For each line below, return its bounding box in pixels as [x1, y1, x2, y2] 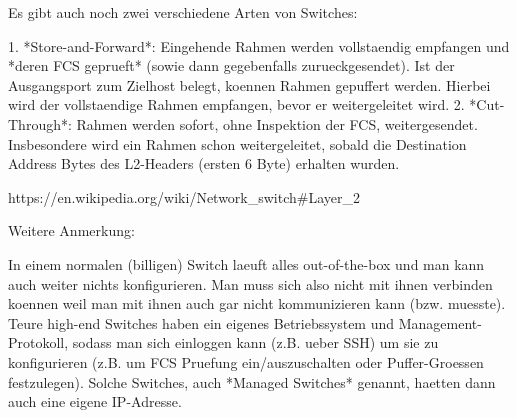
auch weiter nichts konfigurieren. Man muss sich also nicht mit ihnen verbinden [8, 273, 493, 294]
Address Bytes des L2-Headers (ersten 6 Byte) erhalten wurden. [8, 153, 400, 174]
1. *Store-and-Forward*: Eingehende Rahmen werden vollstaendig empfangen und [8, 35, 510, 56]
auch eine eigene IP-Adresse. [8, 391, 182, 412]
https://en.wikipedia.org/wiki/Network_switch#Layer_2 [8, 186, 361, 207]
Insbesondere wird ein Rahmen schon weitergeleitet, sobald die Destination [8, 133, 467, 154]
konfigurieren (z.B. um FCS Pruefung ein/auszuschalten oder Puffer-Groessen [8, 351, 484, 372]
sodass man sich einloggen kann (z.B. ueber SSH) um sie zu [72, 332, 439, 353]
